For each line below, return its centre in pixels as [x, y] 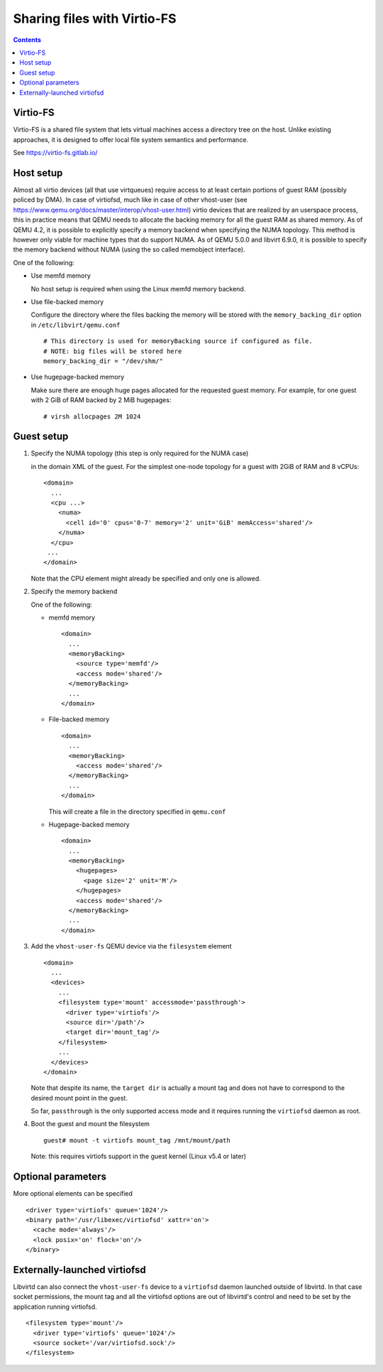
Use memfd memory [61, 276]
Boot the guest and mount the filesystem [90, 1124]
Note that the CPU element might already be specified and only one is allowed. [146, 578]
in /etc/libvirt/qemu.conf [76, 325]
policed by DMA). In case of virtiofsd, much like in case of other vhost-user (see [130, 200]
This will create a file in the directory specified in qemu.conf [137, 811]
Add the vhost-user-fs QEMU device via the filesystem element [131, 946]
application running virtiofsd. [55, 1307]
